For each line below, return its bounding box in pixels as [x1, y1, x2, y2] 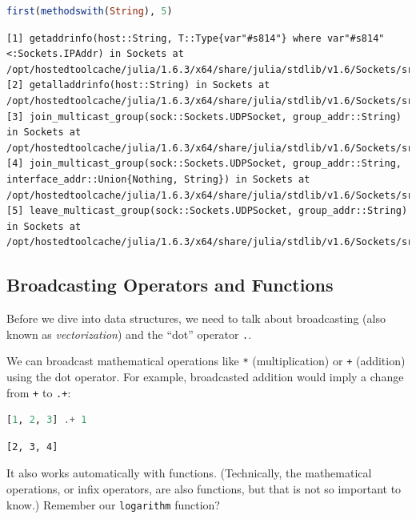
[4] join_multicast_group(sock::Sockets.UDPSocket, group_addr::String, [6, 158, 402, 170]
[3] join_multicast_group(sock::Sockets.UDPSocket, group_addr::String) [6, 111, 402, 123]
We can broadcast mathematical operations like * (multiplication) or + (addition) [6, 352, 406, 369]
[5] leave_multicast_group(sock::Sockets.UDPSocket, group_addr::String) [6, 205, 408, 217]
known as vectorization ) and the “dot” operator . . [6, 325, 252, 342]
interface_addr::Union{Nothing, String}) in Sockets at [6, 173, 310, 185]
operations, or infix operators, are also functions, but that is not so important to [6, 481, 402, 497]
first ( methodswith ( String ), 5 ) [6, 6, 173, 17]
